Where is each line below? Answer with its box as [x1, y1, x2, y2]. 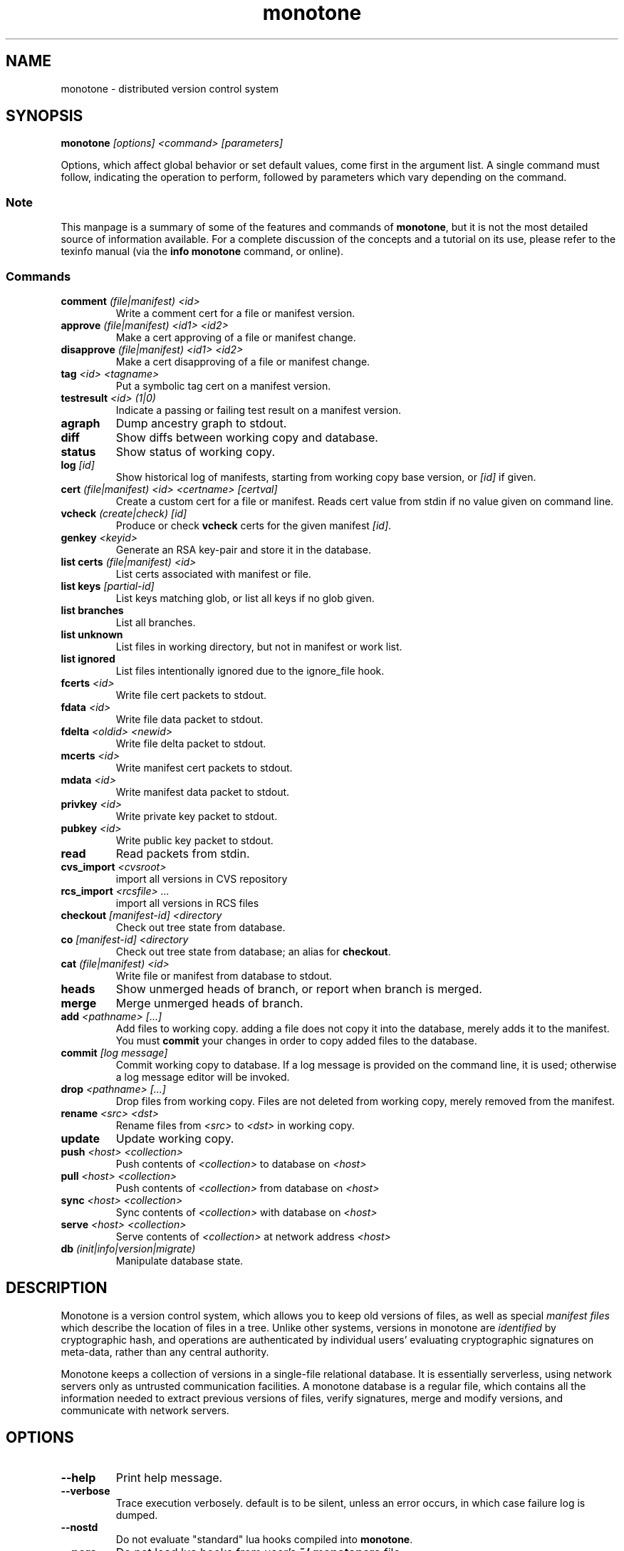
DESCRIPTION [6, 1279, 108, 1297]
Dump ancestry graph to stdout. [115, 415, 287, 430]
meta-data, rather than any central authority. [61, 1345, 269, 1358]
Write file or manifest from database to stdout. [115, 969, 333, 982]
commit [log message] [61, 1046, 168, 1059]
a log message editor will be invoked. [115, 1070, 290, 1083]
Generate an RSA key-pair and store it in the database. [115, 543, 371, 556]
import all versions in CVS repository [115, 872, 288, 885]
